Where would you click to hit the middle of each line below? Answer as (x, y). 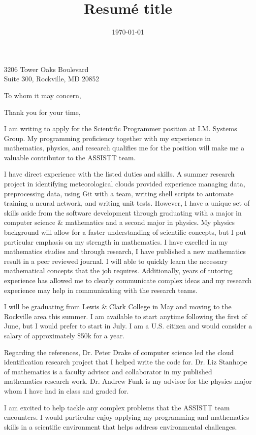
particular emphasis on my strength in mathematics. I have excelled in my (116, 241)
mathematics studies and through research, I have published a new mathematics (125, 251)
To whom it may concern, (43, 95)
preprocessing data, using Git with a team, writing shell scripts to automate (119, 193)
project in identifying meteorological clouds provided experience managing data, (125, 184)
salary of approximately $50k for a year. (64, 335)
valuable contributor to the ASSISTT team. (70, 157)
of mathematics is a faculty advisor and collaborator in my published (108, 371)
